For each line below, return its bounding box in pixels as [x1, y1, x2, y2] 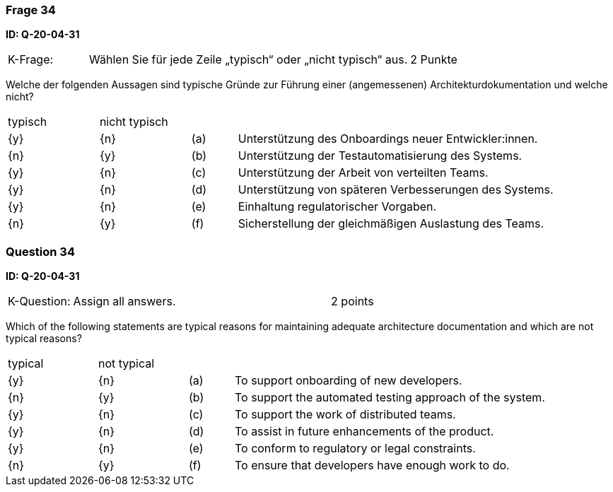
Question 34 [6, 244, 75, 259]
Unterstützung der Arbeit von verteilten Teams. [238, 165, 489, 180]
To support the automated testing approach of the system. [234, 390, 545, 405]
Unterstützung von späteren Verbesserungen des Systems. [238, 182, 554, 197]
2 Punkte [410, 52, 457, 67]
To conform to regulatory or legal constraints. [234, 441, 476, 456]
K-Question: [8, 294, 71, 309]
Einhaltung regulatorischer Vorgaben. [238, 199, 437, 214]
